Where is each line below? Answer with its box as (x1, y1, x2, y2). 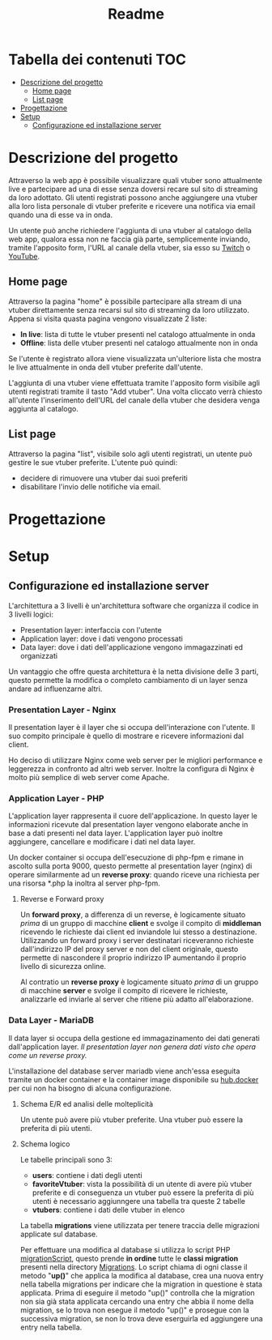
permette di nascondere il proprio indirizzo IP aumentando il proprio (19, 953, 247, 962)
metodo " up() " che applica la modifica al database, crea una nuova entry (19, 1270, 264, 1280)
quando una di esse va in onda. (8, 210, 113, 220)
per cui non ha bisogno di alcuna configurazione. (8, 1083, 172, 1093)
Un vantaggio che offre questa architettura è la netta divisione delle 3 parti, (8, 666, 259, 676)
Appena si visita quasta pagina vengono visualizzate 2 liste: (8, 314, 207, 323)
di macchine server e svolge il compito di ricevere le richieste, (19, 986, 228, 996)
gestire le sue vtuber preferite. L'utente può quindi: (8, 457, 178, 467)
